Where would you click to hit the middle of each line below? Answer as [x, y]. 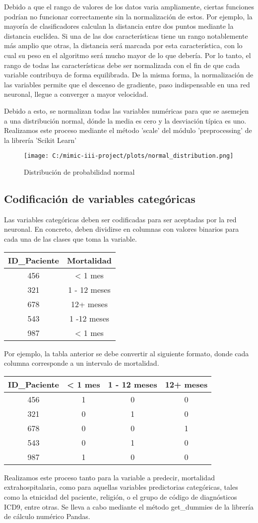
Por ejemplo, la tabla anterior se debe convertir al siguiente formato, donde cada [127, 353]
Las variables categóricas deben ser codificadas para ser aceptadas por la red [120, 219]
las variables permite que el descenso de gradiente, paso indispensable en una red [127, 84]
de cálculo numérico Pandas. [47, 516]
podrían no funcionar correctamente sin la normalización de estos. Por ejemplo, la [128, 16]
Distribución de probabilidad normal [79, 171]
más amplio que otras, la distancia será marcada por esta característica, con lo [123, 45]
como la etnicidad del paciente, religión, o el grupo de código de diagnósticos [121, 496]
